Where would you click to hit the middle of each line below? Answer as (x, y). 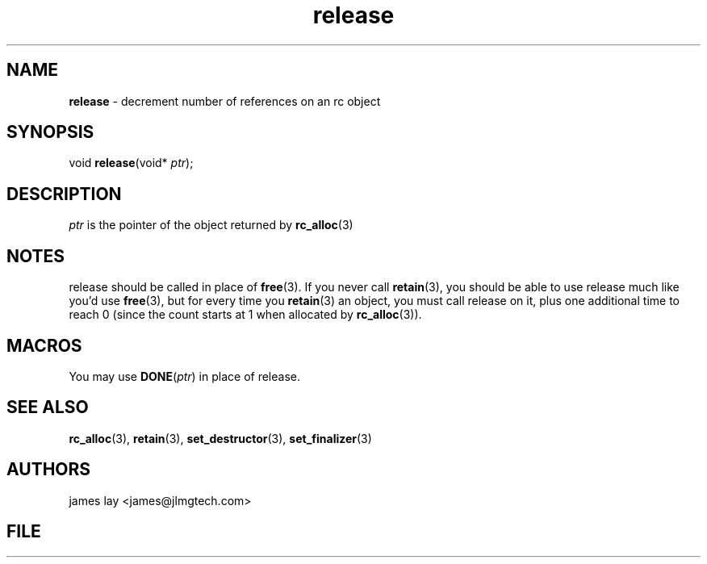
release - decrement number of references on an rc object (225, 101)
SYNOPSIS (50, 132)
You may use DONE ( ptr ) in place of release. (184, 376)
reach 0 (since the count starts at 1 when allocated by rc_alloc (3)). (245, 315)
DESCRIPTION (64, 194)
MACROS (44, 345)
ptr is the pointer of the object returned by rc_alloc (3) (211, 225)
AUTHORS (49, 470)
